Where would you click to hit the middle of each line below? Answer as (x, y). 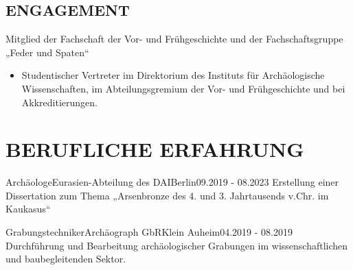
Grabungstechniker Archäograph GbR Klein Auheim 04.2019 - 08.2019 (149, 232)
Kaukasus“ (28, 209)
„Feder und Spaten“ (47, 52)
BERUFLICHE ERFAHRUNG (155, 149)
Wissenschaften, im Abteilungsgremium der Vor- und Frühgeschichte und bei (183, 88)
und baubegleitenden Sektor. (66, 259)
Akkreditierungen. (59, 102)
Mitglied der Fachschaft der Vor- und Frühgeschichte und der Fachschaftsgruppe (174, 39)
